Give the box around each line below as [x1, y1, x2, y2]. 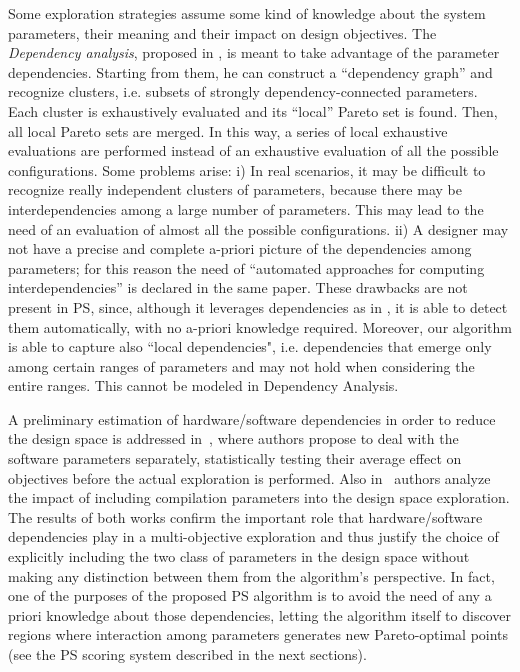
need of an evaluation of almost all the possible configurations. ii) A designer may [8, 218, 509, 239]
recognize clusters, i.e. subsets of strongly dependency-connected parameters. [8, 81, 478, 102]
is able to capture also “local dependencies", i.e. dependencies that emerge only [8, 336, 492, 357]
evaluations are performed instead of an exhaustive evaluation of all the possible [8, 140, 499, 161]
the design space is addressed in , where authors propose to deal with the [8, 428, 459, 449]
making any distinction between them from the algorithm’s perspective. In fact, [8, 565, 495, 586]
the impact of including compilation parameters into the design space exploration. [8, 487, 510, 508]
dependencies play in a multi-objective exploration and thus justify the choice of [8, 526, 499, 547]
